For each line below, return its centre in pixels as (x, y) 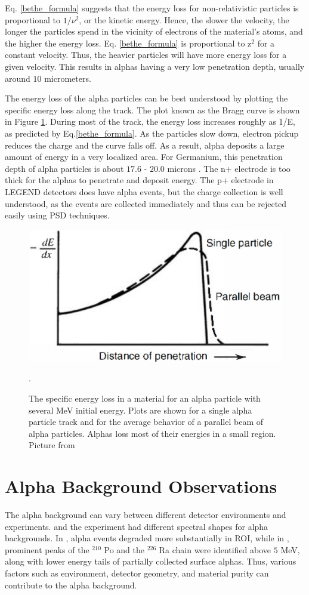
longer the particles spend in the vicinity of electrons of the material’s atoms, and (154, 31)
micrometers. (68, 78)
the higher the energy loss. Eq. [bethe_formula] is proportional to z (128, 43)
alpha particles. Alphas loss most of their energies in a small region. (152, 433)
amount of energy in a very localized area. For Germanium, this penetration (144, 157)
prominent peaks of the (47, 549)
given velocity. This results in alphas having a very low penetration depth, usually (155, 66)
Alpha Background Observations (141, 486)
